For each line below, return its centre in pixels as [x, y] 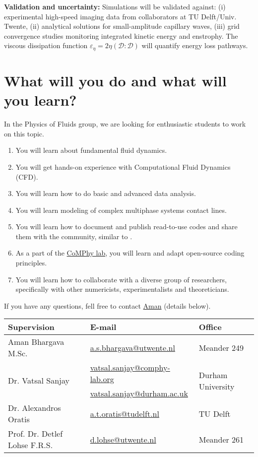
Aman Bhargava [36, 342]
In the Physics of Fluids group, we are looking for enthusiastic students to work [125, 124]
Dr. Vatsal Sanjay [39, 381]
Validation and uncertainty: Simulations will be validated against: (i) [115, 6]
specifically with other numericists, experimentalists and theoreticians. [122, 289]
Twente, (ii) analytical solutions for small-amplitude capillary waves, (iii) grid [122, 26]
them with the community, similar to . [74, 236]
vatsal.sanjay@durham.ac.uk [139, 393]
